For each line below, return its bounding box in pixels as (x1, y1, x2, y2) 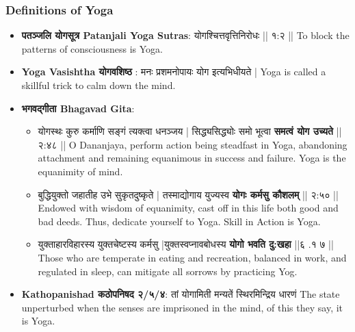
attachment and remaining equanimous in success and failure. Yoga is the (38, 151, 346, 165)
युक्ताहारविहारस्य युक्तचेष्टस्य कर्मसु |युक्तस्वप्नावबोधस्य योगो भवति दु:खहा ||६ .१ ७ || (38, 237, 334, 251)
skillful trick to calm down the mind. (21, 78, 176, 92)
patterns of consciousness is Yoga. (21, 41, 163, 55)
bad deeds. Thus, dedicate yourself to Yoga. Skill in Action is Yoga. (38, 214, 321, 228)
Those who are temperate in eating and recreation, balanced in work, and (38, 250, 347, 264)
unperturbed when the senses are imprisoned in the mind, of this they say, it (21, 300, 343, 314)
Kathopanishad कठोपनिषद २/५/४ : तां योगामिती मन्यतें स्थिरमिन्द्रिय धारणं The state (21, 287, 340, 301)
